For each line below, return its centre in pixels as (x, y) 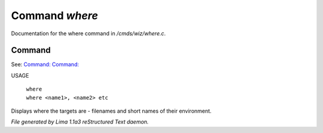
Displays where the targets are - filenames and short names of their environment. (111, 111)
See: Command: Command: (45, 64)
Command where (54, 16)
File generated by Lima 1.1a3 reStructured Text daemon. (80, 122)
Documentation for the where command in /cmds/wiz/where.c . (89, 33)
